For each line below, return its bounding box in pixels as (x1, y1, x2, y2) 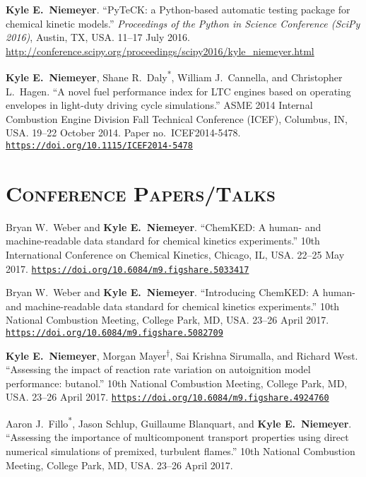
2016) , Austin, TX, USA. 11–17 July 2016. (6, 30, 190, 45)
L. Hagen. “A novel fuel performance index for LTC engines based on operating (6, 83, 351, 98)
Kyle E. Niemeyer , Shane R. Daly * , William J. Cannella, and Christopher (6, 68, 343, 85)
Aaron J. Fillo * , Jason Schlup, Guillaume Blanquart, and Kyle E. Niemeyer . (6, 414, 352, 430)
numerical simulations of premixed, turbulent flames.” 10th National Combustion (6, 443, 355, 458)
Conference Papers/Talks (6, 178, 276, 207)
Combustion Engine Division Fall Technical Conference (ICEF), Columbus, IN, (6, 111, 348, 126)
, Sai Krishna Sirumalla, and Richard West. (170, 348, 358, 363)
